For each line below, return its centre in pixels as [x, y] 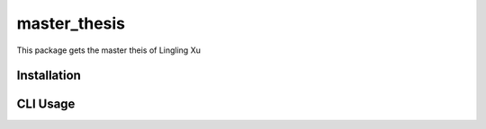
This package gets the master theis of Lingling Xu [109, 50]
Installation [49, 76]
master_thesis [71, 23]
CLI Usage [46, 104]
